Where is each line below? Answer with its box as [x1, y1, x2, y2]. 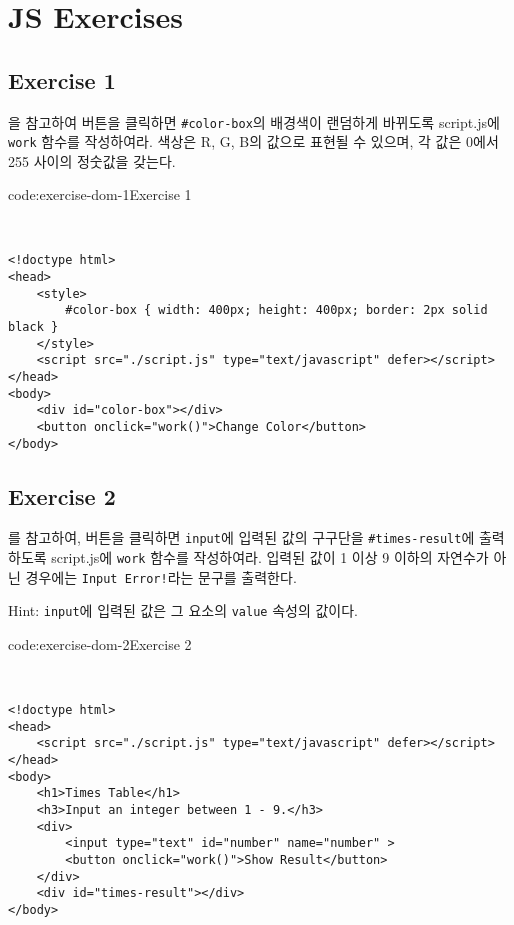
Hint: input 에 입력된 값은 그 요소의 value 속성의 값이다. [8, 600, 358, 621]
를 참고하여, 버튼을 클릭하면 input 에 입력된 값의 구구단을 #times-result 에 [8, 527, 475, 548]
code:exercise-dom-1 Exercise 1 [8, 184, 192, 205]
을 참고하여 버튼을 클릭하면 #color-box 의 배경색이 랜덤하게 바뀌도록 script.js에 [8, 111, 500, 132]
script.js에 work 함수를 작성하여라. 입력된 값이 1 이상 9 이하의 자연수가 [51, 547, 489, 568]
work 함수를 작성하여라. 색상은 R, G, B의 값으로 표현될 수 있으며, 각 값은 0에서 [8, 131, 499, 152]
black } [8, 320, 59, 335]
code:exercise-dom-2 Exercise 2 [8, 634, 192, 655]
